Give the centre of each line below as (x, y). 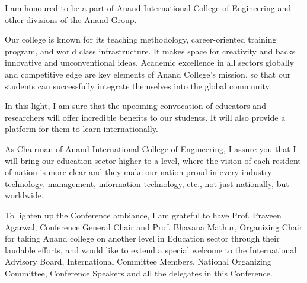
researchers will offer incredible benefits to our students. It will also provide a (145, 117)
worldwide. (24, 195)
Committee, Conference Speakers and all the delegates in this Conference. (139, 273)
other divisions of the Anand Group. (71, 19)
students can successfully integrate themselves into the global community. (138, 86)
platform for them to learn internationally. (81, 129)
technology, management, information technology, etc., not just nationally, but (147, 183)
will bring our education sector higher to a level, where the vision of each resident (153, 160)
